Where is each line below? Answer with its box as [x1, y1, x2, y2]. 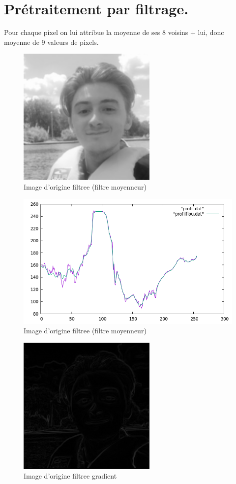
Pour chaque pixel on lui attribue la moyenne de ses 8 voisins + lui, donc [4, 27, 224, 37]
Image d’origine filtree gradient [24, 470, 117, 481]
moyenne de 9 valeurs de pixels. [4, 36, 99, 47]
